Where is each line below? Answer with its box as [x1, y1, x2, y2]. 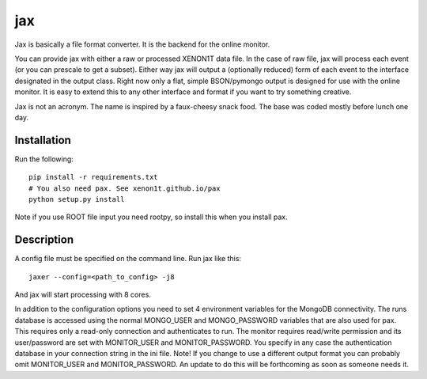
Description [14, 233, 74, 247]
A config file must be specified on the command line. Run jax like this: [14, 254, 241, 263]
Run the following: [14, 154, 74, 164]
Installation [14, 133, 71, 146]
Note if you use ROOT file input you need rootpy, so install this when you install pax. [14, 212, 288, 222]
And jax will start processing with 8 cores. [14, 290, 152, 300]
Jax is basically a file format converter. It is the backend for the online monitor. [14, 40, 270, 49]
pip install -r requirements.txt [28, 172, 158, 182]
